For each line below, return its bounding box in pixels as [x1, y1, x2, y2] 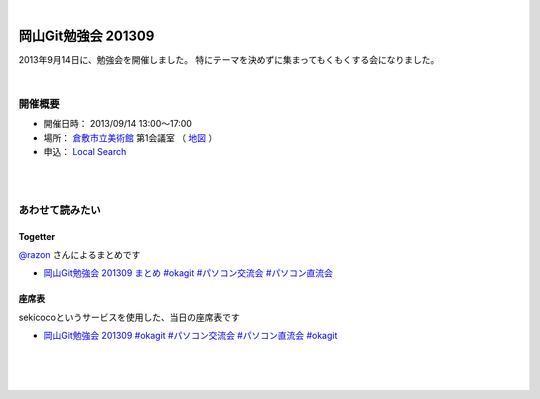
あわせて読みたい [18, 203, 101, 217]
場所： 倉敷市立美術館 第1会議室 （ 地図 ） [43, 131, 218, 144]
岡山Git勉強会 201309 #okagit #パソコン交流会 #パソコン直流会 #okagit [43, 330, 338, 342]
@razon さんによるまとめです [18, 248, 141, 260]
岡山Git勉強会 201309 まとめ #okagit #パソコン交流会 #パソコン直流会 [43, 267, 334, 279]
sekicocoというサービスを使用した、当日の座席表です [18, 311, 240, 323]
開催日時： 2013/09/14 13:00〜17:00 [43, 118, 192, 130]
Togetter [18, 230, 56, 242]
